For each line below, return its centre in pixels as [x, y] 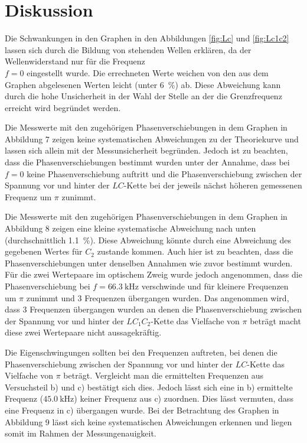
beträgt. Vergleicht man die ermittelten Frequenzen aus [164, 375]
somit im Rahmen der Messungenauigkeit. [81, 433]
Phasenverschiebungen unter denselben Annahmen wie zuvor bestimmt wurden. [149, 263]
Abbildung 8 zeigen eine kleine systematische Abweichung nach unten [130, 228]
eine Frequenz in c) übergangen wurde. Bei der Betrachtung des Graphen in [142, 410]
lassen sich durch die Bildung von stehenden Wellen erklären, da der [128, 49]
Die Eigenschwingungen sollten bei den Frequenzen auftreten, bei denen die [141, 352]
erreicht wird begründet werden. [63, 107]
